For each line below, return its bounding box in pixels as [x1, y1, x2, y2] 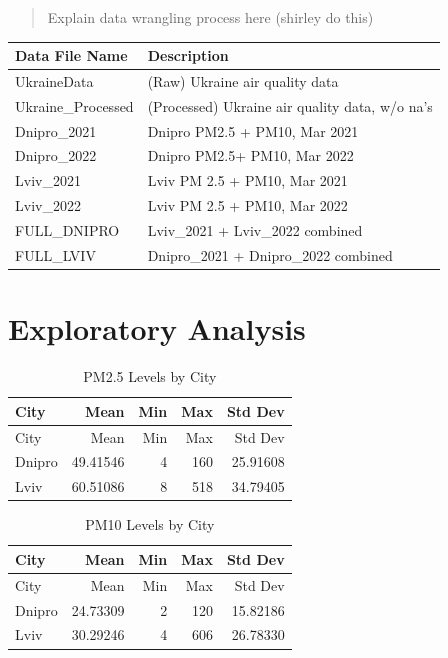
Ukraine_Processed [15, 95, 134, 116]
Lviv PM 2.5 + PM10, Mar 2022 [147, 195, 348, 216]
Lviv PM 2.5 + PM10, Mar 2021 [147, 170, 348, 191]
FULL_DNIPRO [15, 220, 120, 240]
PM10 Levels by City [85, 514, 215, 535]
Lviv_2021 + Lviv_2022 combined [147, 220, 363, 240]
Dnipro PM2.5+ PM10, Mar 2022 [147, 145, 354, 166]
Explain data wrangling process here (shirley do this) [47, 7, 374, 27]
